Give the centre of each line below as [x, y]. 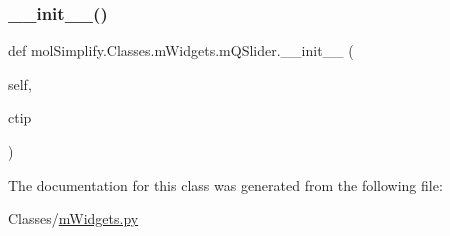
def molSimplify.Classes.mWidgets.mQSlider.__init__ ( [181, 50]
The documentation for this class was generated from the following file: [225, 184]
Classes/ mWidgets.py [73, 218]
